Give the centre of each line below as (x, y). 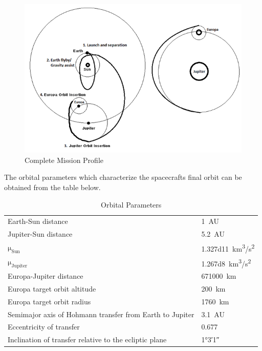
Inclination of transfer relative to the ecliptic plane (87, 339)
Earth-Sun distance (38, 221)
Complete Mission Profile (64, 160)
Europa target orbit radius (49, 301)
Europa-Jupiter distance (46, 276)
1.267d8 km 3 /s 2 (226, 262)
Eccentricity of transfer (44, 327)
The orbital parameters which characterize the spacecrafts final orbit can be (123, 177)
